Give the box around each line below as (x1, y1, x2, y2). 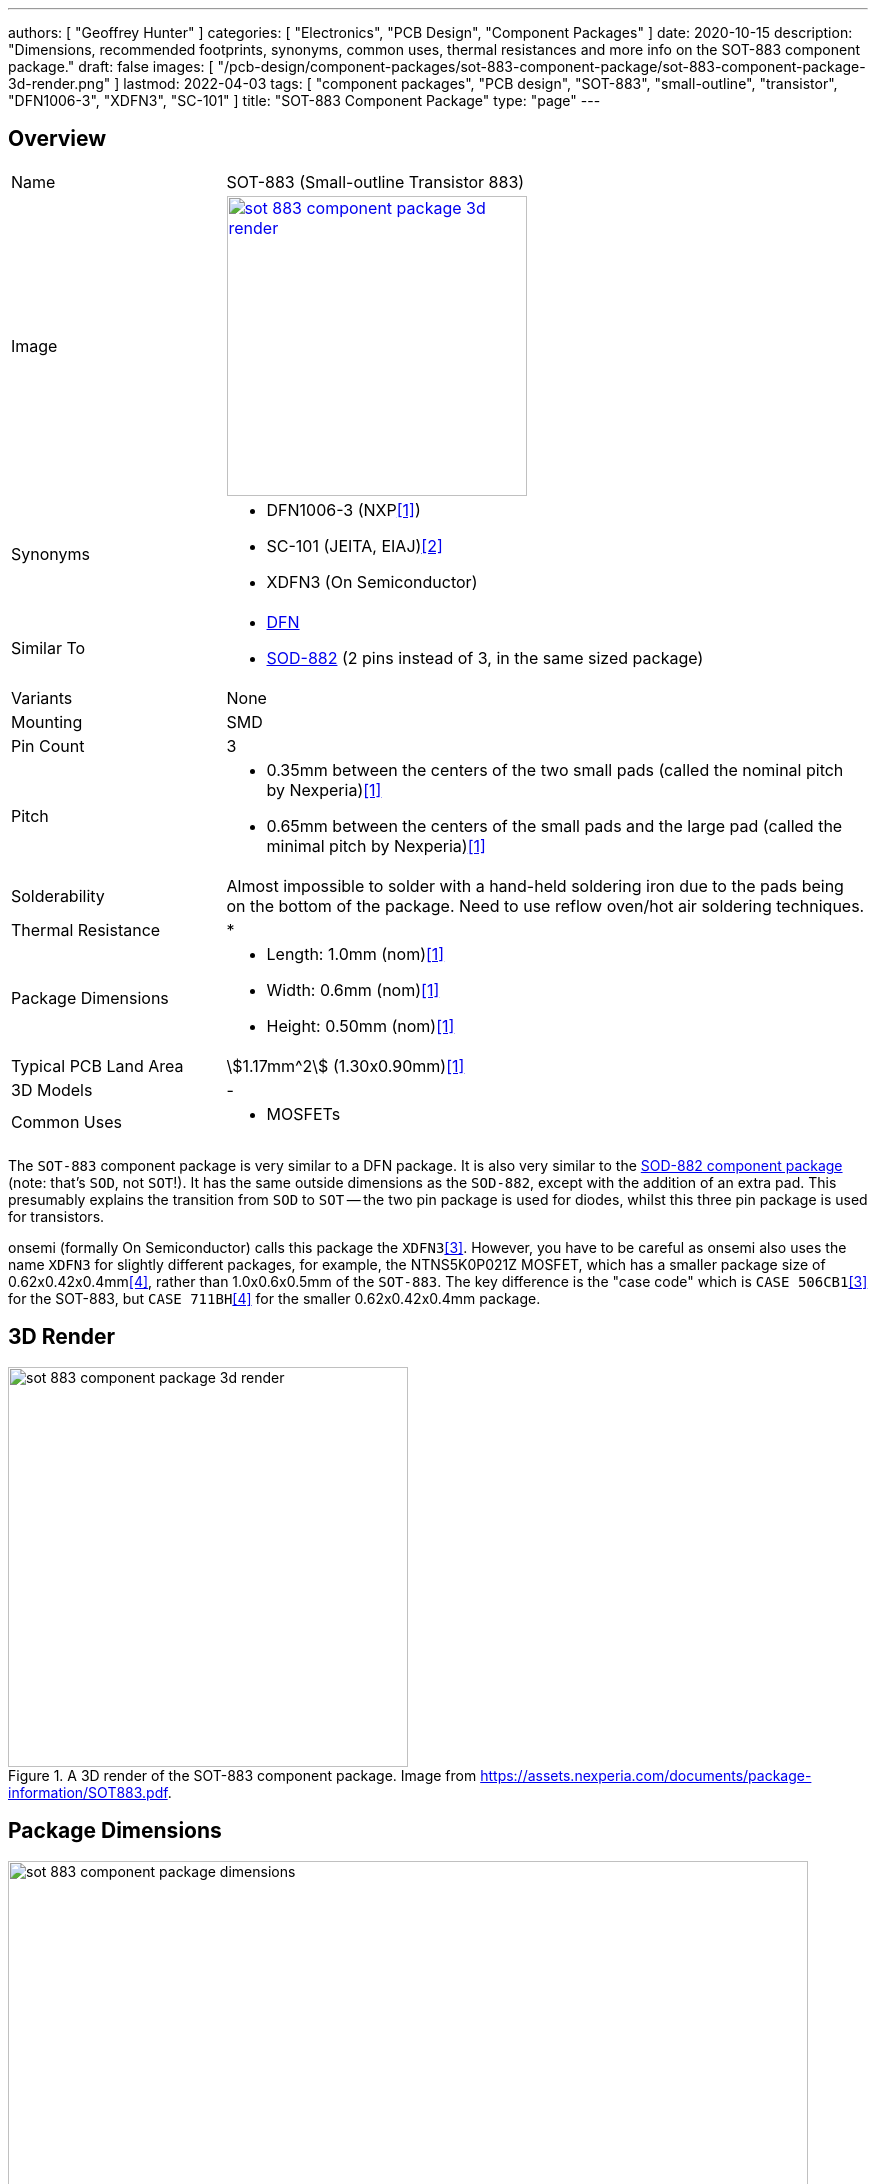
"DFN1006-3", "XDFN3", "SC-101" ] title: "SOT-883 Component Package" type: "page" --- (8, 92, 601, 109)
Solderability (11, 885, 105, 906)
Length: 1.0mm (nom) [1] (266, 943, 445, 964)
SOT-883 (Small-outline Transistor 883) (226, 171, 525, 192)
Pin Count (11, 735, 85, 756)
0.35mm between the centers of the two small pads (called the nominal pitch (266, 759, 844, 780)
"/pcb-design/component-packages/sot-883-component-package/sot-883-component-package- (217, 58, 866, 75)
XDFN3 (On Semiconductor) (266, 571, 478, 592)
